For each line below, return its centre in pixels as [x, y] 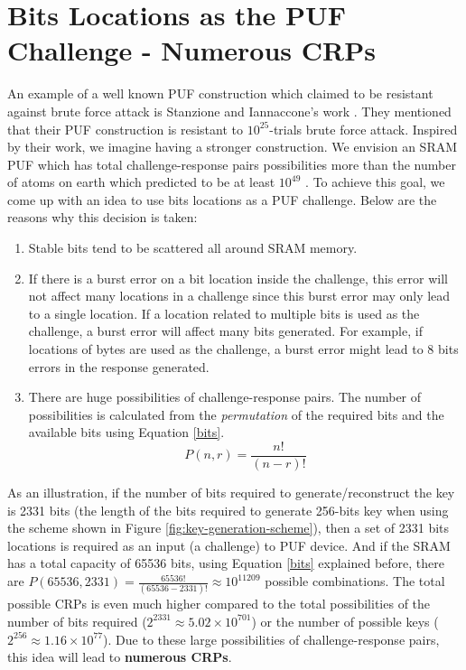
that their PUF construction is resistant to [125, 129]
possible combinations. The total [355, 581]
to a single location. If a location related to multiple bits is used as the [224, 313]
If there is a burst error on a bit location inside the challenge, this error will [238, 278]
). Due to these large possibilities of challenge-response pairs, [271, 639]
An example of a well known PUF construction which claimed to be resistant [220, 93]
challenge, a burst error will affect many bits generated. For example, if [225, 331]
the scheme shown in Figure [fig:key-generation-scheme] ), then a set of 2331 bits [228, 528]
